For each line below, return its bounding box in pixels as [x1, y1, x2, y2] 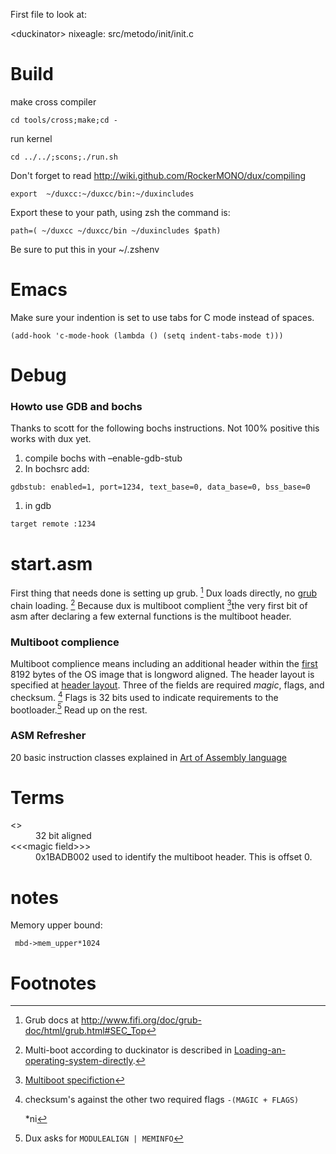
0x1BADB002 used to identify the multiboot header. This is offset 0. [35, 851, 313, 863]
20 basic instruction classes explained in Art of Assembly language [10, 751, 288, 763]
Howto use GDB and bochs [10, 399, 143, 413]
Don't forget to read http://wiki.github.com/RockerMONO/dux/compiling [10, 169, 307, 181]
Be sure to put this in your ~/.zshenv [10, 243, 160, 255]
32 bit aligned [35, 830, 92, 842]
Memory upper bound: [10, 919, 103, 931]
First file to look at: [10, 9, 87, 20]
